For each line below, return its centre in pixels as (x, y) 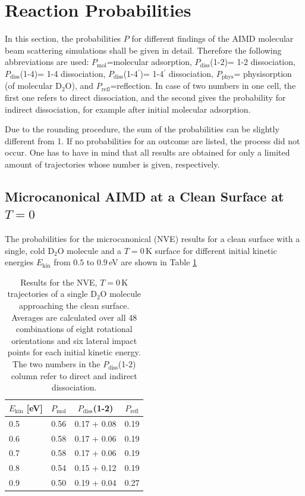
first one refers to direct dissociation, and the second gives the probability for (145, 97)
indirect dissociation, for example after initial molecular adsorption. (128, 109)
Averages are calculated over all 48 (74, 317)
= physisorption (263, 73)
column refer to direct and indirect (74, 375)
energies (19, 262)
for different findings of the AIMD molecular (213, 38)
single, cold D (30, 250)
